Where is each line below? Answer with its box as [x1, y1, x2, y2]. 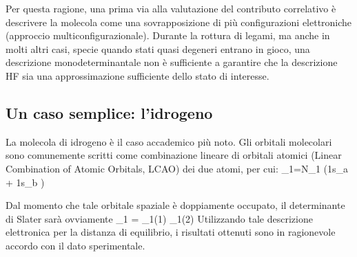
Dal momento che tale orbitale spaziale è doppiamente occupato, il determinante [6, 198, 345, 212]
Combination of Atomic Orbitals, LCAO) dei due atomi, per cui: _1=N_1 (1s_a [6, 161, 349, 175]
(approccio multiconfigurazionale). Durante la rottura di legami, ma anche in [6, 28, 330, 43]
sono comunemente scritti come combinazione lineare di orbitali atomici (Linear [6, 148, 342, 162]
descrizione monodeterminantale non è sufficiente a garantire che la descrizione [6, 55, 338, 69]
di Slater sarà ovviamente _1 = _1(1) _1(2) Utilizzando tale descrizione [6, 211, 313, 225]
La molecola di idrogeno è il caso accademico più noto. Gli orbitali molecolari [6, 134, 332, 148]
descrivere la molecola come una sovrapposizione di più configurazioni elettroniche [6, 14, 352, 29]
